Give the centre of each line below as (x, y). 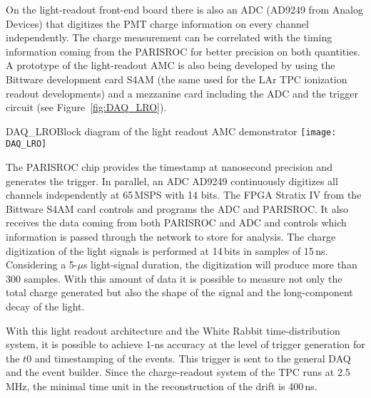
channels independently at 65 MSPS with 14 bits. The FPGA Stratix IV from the (184, 195)
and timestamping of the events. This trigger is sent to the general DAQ (193, 358)
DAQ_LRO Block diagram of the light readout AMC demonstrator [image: (171, 131)
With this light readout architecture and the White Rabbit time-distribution (173, 330)
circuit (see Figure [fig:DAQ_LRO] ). (86, 107)
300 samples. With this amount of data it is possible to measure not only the (174, 278)
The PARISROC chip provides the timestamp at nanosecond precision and (169, 167)
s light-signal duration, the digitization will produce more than (220, 265)
